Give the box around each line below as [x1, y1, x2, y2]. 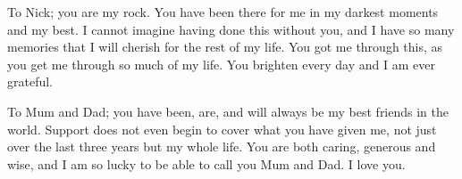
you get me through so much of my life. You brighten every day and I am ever [7, 54, 435, 73]
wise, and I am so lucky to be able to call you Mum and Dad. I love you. [7, 154, 406, 173]
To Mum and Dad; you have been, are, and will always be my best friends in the [7, 102, 449, 120]
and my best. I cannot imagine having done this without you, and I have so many [7, 20, 455, 38]
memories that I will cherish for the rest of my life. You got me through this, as [7, 37, 443, 56]
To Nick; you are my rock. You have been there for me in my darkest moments [7, 3, 439, 20]
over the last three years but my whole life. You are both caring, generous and [7, 137, 436, 156]
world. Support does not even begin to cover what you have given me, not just [7, 119, 437, 138]
